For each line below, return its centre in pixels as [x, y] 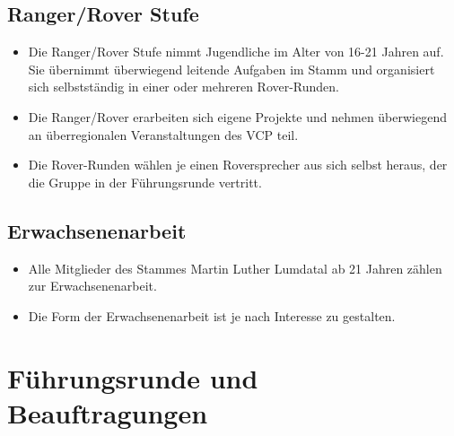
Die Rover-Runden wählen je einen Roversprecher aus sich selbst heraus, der [238, 165]
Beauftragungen [108, 412]
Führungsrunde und [133, 377]
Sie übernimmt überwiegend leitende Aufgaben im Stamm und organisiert [231, 69]
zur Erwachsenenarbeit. [92, 286]
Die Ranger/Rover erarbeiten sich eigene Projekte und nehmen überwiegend [237, 116]
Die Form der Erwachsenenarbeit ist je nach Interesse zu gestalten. [212, 315]
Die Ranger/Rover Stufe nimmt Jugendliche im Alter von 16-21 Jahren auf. [236, 52]
